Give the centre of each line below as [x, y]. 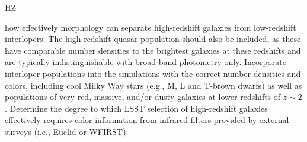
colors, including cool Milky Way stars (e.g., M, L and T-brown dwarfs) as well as [153, 85]
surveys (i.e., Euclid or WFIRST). [67, 131]
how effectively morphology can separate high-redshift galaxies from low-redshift [151, 27]
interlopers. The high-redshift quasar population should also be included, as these [153, 39]
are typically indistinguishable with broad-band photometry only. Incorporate [145, 62]
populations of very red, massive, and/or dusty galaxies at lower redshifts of [143, 97]
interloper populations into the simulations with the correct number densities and [153, 73]
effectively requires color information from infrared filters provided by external [147, 120]
